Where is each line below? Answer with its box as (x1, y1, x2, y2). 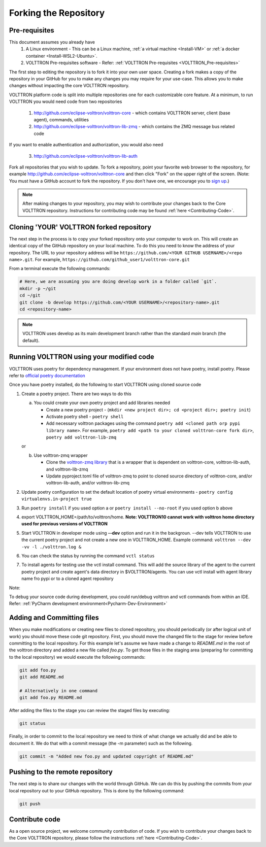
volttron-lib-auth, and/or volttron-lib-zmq (46, 480, 130, 486)
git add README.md (19, 674, 64, 680)
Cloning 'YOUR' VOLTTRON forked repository (9, 223, 152, 231)
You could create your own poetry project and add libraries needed (33, 400, 170, 406)
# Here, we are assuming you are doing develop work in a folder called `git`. (19, 279, 217, 284)
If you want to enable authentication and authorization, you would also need (9, 142, 164, 148)
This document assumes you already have (9, 39, 95, 45)
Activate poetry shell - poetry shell (46, 413, 124, 419)
